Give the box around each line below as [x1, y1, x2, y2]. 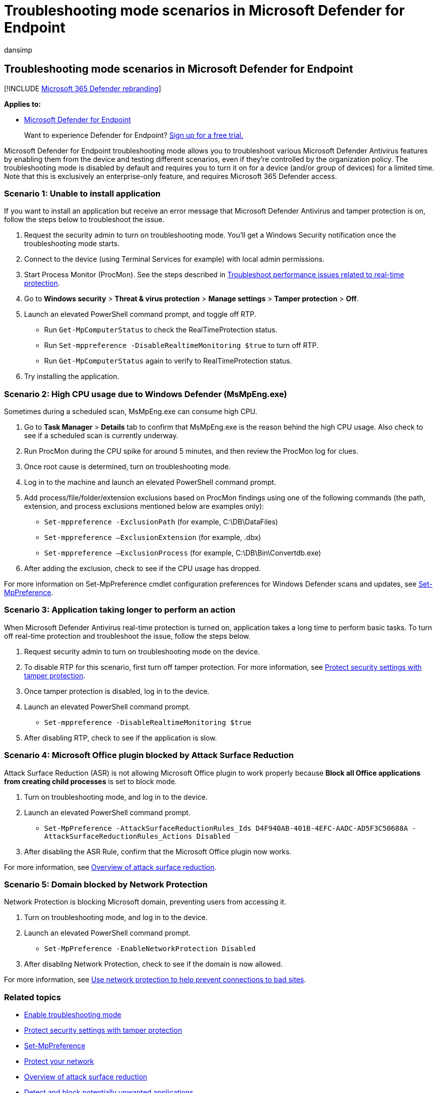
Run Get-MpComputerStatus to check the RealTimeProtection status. [44, 325, 277, 334]
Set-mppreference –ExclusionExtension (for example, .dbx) [44, 533, 261, 542]
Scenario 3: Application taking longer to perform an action [4, 605, 236, 615]
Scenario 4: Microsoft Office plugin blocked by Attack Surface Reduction [4, 750, 294, 761]
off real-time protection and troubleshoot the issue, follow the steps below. [4, 631, 251, 640]
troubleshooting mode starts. [24, 239, 120, 248]
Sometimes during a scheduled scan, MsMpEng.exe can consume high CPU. [4, 407, 257, 416]
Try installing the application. [24, 372, 119, 381]
